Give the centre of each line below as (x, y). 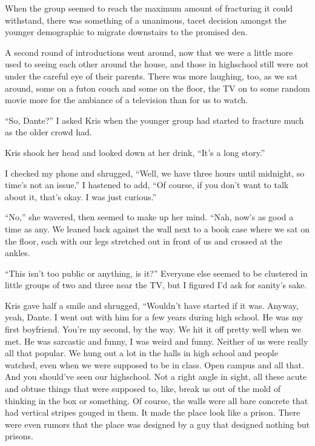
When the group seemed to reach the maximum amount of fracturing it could (149, 8)
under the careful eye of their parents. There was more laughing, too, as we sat (151, 76)
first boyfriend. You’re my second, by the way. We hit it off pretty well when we (153, 329)
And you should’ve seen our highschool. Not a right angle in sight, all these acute (156, 377)
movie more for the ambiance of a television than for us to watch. (127, 100)
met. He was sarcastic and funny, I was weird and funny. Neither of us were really (157, 341)
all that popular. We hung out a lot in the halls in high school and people (141, 353)
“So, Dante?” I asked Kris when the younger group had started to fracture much (154, 120)
